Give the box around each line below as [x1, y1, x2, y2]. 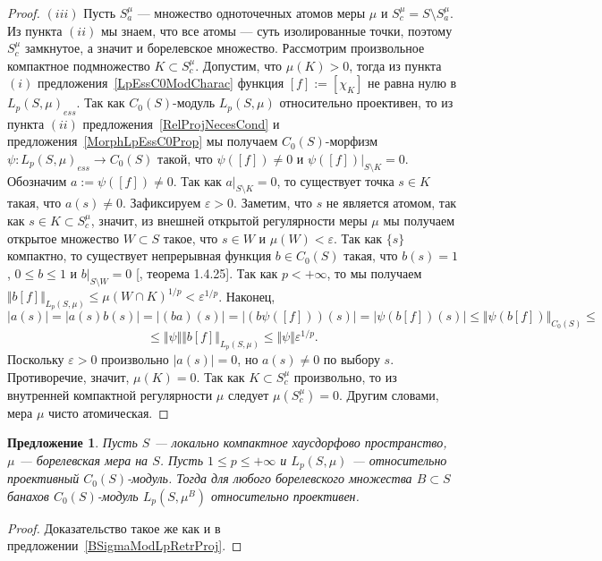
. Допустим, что [195, 55, 283, 74]
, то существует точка [276, 171, 394, 190]
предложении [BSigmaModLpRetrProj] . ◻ [7, 536, 242, 555]
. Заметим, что [233, 193, 312, 212]
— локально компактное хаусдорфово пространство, [154, 433, 447, 452]
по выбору [323, 350, 380, 369]
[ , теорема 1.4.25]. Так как [135, 263, 278, 282]
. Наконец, [218, 286, 276, 305]
